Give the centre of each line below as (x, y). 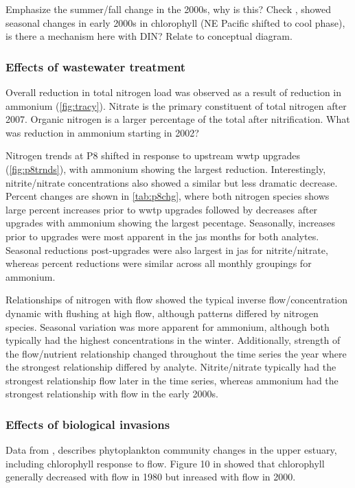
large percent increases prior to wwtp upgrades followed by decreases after (162, 209)
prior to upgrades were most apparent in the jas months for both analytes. (162, 236)
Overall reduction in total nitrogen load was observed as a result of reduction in (174, 92)
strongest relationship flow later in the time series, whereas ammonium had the (172, 380)
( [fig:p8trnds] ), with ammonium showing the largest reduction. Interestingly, (166, 169)
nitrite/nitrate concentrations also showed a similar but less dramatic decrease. (172, 182)
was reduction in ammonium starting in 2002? (102, 132)
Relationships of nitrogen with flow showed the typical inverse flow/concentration (177, 300)
